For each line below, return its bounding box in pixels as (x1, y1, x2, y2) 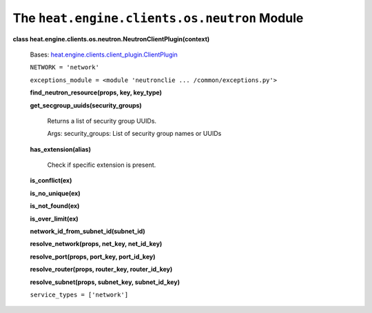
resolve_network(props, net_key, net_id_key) (30, 240, 163, 248)
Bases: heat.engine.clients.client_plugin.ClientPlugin (30, 50, 178, 59)
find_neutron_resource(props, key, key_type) (30, 88, 162, 97)
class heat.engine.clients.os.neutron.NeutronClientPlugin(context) (12, 34, 210, 43)
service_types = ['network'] (30, 290, 129, 299)
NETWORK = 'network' (30, 63, 100, 72)
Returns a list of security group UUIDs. (47, 117, 157, 125)
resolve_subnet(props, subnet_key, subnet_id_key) (30, 278, 180, 286)
